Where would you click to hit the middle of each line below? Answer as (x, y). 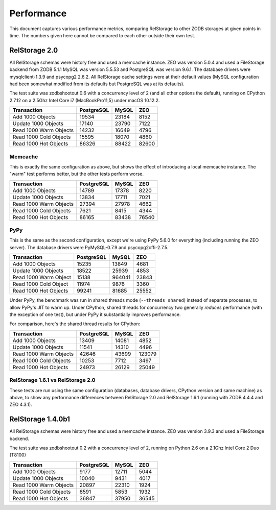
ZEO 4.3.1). (21, 405)
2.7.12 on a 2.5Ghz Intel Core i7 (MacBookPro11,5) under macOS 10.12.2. (85, 100)
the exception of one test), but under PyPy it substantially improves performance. (95, 314)
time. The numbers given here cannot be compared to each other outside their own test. (102, 35)
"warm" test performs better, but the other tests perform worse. (77, 174)
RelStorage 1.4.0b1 (40, 419)
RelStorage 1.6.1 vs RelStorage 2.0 (52, 380)
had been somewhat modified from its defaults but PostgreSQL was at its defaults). (97, 84)
